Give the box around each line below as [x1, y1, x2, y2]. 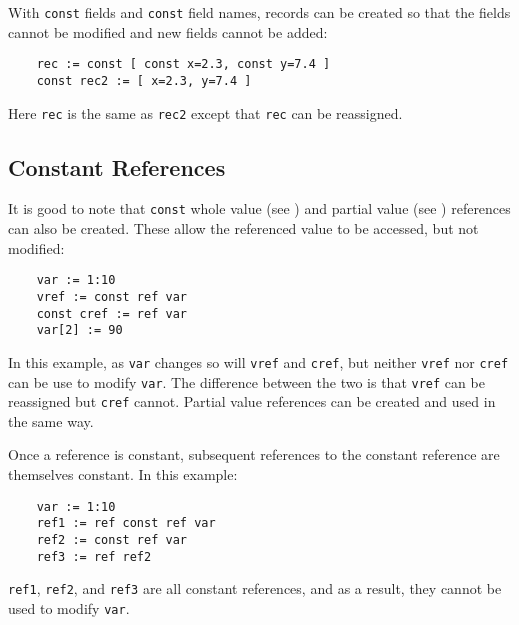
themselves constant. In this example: [8, 464, 238, 485]
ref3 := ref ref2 [36, 549, 152, 564]
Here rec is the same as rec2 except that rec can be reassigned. [8, 102, 403, 123]
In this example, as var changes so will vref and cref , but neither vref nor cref [8, 351, 509, 372]
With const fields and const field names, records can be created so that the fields [8, 2, 511, 22]
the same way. [8, 410, 94, 431]
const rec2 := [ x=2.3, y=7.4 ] [36, 73, 252, 88]
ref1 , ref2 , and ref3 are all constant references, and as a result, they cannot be [8, 578, 502, 599]
